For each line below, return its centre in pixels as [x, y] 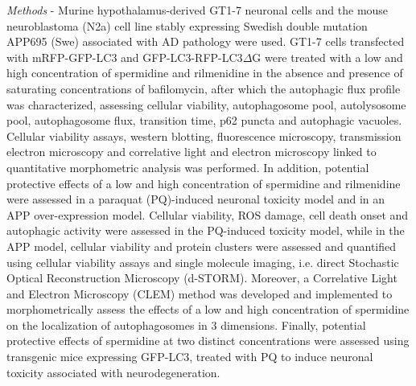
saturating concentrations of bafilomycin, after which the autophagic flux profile [204, 88]
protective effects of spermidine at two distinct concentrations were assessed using [208, 341]
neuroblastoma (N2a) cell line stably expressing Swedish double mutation [187, 25]
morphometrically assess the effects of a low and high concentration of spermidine [208, 309]
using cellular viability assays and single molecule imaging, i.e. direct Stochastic [203, 262]
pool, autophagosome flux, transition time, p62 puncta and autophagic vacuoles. [204, 120]
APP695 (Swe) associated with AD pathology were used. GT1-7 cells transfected [206, 41]
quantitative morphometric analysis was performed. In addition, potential [188, 167]
